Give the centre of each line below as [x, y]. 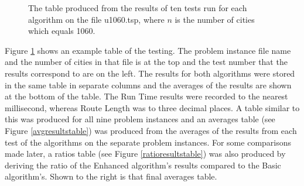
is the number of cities [215, 19]
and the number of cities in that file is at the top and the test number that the [146, 62]
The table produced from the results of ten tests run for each [138, 8]
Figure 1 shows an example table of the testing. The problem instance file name [148, 50]
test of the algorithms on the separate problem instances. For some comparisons [148, 142]
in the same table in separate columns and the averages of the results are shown [148, 85]
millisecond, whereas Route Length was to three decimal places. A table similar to [152, 107]
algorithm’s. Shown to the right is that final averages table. [111, 176]
